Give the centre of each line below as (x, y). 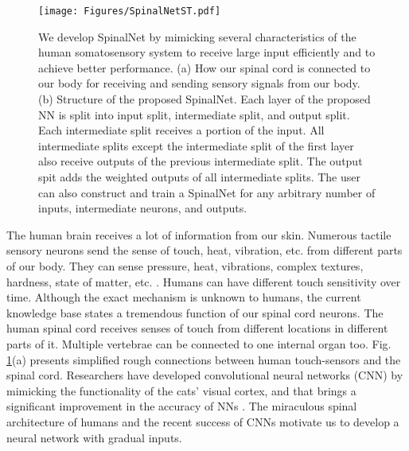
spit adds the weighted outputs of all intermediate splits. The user (199, 177)
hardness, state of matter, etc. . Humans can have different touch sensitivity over (204, 281)
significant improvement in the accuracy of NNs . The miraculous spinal (182, 406)
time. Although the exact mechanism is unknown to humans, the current (184, 297)
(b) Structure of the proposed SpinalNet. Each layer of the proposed (204, 99)
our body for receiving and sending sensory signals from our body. (199, 83)
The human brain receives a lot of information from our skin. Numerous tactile (199, 234)
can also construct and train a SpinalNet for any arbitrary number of (207, 192)
